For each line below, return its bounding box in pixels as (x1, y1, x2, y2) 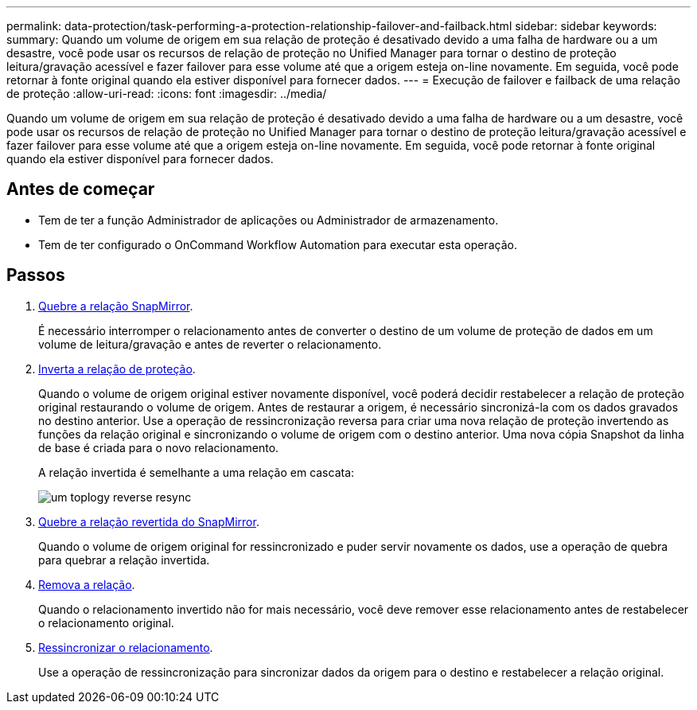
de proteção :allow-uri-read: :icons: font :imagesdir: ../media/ (6, 87, 327, 100)
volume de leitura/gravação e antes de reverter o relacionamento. (38, 337, 382, 351)
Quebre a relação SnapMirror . (38, 298, 193, 313)
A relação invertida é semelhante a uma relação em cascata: (38, 465, 355, 479)
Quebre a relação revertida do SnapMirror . (38, 514, 259, 529)
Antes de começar (6, 179, 155, 200)
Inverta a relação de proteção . (38, 361, 196, 376)
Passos (6, 265, 65, 286)
